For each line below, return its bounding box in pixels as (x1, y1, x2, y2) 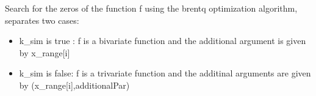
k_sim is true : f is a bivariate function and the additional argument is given (19, 34, 306, 47)
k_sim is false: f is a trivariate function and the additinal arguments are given (19, 67, 311, 79)
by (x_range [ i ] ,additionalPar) (19, 78, 130, 91)
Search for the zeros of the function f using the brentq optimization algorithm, (5, 2, 298, 14)
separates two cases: (5, 13, 79, 26)
